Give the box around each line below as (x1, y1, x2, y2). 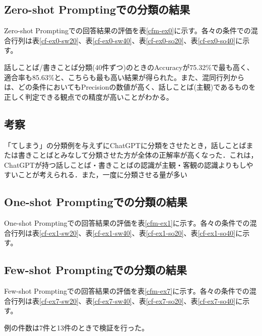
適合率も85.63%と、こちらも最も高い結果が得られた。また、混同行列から (4, 72, 244, 82)
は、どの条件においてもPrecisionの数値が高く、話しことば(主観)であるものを (4, 82, 256, 92)
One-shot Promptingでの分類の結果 (4, 194, 187, 210)
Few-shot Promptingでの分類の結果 (4, 262, 187, 278)
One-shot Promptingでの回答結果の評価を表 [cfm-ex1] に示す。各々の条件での (4, 218, 250, 228)
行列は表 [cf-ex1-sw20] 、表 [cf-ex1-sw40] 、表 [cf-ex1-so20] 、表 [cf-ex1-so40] (11, 227, 236, 238)
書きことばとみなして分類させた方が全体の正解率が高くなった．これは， (18, 150, 258, 160)
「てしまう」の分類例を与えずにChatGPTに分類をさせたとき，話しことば (4, 140, 246, 150)
